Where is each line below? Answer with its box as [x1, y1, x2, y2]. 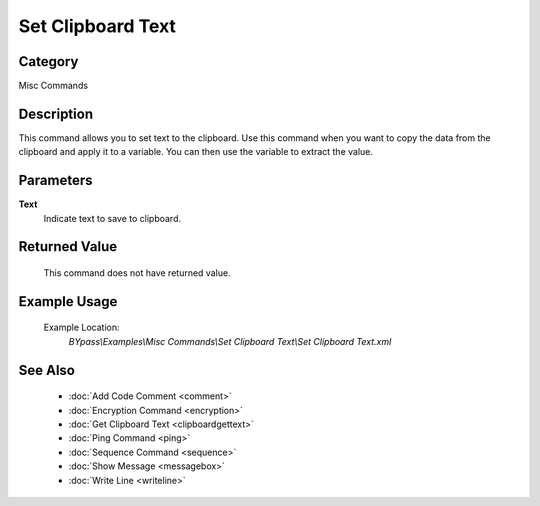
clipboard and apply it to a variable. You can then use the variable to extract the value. [18, 146, 374, 158]
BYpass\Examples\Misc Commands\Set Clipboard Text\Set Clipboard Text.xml [68, 335, 392, 347]
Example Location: [43, 321, 120, 334]
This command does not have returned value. [43, 267, 231, 279]
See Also [18, 361, 75, 379]
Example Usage [18, 293, 118, 310]
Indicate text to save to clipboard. [43, 212, 182, 224]
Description [18, 105, 94, 122]
